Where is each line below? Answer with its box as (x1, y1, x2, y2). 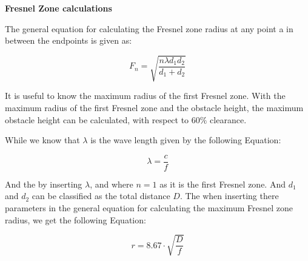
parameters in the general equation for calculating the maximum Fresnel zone (5, 201, 293, 214)
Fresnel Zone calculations (5, 2, 112, 14)
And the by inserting (5, 177, 82, 190)
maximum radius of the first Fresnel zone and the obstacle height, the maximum (5, 101, 304, 114)
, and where (90, 177, 133, 190)
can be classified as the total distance (32, 189, 170, 202)
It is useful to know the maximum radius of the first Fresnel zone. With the (5, 89, 286, 102)
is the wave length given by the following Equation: (90, 134, 281, 146)
